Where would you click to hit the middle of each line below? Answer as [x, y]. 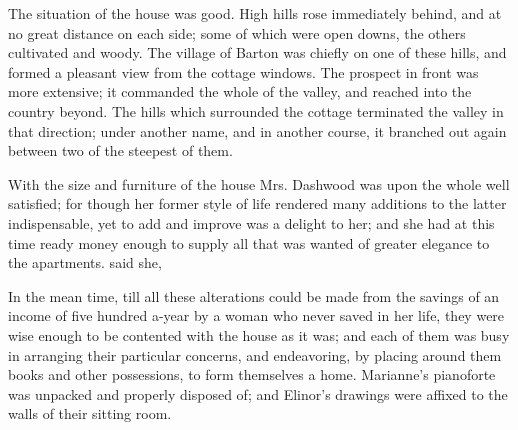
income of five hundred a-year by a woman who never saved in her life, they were [256, 315]
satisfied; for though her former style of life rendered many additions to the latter [257, 203]
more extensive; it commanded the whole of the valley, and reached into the [240, 91]
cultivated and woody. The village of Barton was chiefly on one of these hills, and [257, 52]
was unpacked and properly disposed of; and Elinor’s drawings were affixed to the [258, 393]
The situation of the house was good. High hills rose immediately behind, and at [255, 13]
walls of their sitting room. [90, 413]
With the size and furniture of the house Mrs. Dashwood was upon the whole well [259, 183]
